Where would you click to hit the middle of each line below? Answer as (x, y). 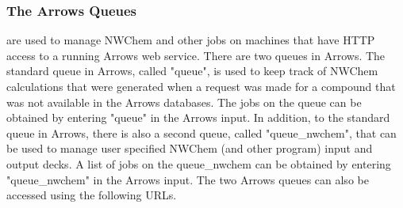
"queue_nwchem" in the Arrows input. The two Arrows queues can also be (188, 179)
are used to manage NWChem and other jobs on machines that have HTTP (191, 40)
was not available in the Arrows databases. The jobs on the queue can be (184, 102)
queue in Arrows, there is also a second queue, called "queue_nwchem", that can (201, 132)
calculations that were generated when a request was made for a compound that (201, 86)
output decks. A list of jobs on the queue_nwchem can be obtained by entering (199, 163)
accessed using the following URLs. (92, 195)
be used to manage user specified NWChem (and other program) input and (190, 148)
